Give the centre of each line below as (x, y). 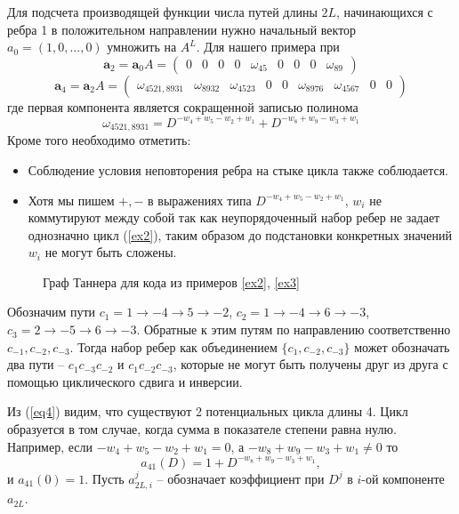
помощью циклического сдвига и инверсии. (125, 381)
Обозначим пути (52, 312)
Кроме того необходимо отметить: (99, 140)
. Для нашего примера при (268, 47)
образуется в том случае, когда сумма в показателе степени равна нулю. (202, 429)
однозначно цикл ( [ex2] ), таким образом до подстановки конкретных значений (240, 234)
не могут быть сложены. (111, 252)
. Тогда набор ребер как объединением (173, 346)
